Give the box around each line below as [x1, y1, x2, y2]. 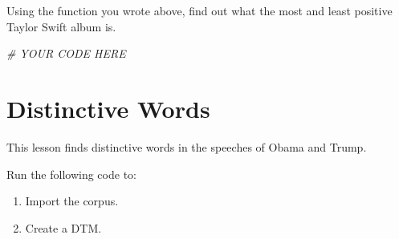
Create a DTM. [25, 219, 102, 236]
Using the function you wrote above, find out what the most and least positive [6, 2, 393, 18]
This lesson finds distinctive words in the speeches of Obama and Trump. [6, 138, 367, 155]
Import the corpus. [25, 192, 119, 209]
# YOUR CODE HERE [6, 45, 126, 62]
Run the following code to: [6, 165, 136, 182]
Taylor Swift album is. [6, 18, 116, 34]
